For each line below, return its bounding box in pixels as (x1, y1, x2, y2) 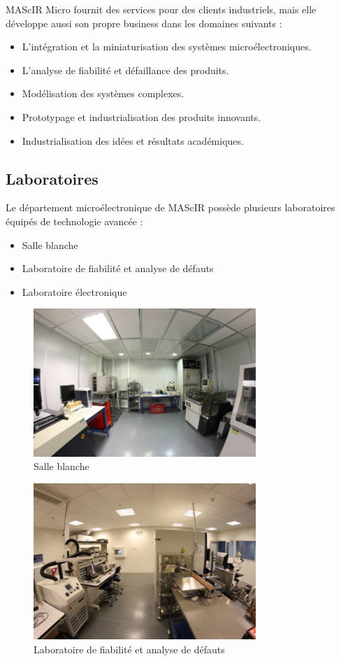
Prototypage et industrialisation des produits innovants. (22, 109, 261, 124)
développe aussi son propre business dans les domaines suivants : (6, 15, 282, 30)
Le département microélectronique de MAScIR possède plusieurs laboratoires (6, 200, 335, 215)
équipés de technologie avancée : (6, 213, 143, 228)
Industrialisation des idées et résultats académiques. (22, 133, 244, 148)
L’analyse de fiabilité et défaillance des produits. (22, 62, 229, 77)
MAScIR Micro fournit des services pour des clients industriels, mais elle (6, 2, 317, 16)
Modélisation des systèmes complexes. (22, 86, 184, 101)
